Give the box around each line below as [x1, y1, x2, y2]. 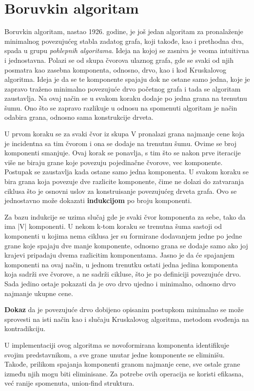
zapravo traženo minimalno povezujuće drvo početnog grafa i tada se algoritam [4, 83, 241, 93]
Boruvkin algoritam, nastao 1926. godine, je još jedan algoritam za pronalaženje [4, 26, 243, 37]
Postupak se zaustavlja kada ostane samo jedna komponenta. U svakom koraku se [4, 167, 249, 177]
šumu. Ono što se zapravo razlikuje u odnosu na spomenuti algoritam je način [4, 102, 237, 112]
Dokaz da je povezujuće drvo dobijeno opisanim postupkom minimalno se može [4, 304, 244, 315]
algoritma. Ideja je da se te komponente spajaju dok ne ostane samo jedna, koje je [4, 74, 250, 84]
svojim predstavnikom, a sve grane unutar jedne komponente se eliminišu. [4, 349, 225, 359]
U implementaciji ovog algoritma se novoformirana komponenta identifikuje [4, 339, 230, 350]
